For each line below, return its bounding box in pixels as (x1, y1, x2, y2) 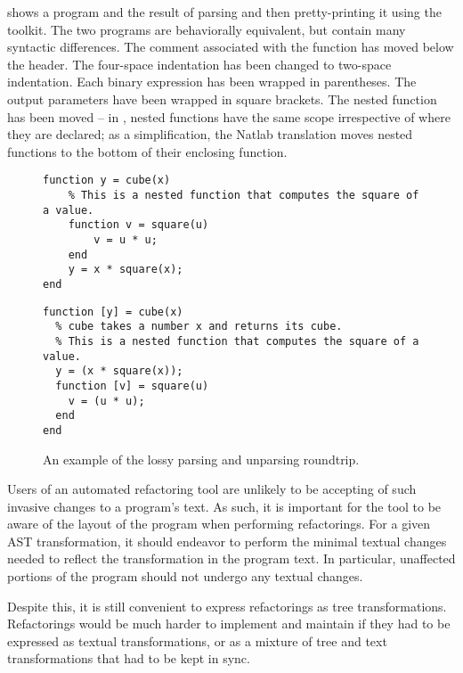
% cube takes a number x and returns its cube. (55, 320, 343, 333)
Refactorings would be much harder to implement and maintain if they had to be (7, 614, 451, 633)
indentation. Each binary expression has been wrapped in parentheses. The (7, 72, 417, 91)
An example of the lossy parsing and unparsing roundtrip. (43, 449, 360, 468)
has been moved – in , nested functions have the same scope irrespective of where (7, 107, 451, 126)
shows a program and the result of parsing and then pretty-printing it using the (7, 3, 442, 21)
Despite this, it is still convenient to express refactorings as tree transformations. (7, 596, 447, 615)
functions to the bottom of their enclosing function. (7, 142, 288, 160)
